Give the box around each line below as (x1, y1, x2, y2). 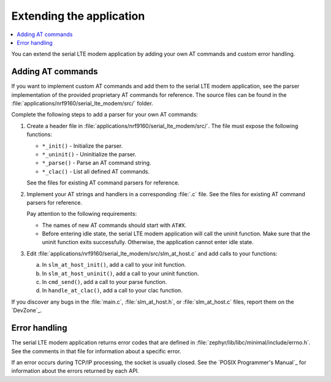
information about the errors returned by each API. (11, 367, 139, 375)
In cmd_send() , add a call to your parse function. (42, 278, 167, 286)
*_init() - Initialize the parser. (42, 142, 123, 150)
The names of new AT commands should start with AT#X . (42, 221, 187, 229)
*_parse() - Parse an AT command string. (42, 159, 151, 167)
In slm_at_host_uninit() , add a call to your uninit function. (42, 270, 199, 277)
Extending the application (11, 9, 145, 23)
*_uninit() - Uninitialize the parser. (42, 150, 137, 158)
